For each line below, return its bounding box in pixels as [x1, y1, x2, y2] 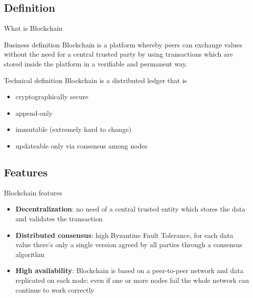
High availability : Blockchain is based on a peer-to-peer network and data [15, 265, 244, 276]
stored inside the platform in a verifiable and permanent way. [4, 58, 187, 68]
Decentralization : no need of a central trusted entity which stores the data [15, 204, 246, 214]
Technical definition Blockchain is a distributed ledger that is [4, 75, 187, 85]
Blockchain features [4, 187, 62, 197]
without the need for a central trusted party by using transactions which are [4, 49, 233, 59]
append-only [15, 107, 53, 118]
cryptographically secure [15, 91, 89, 102]
